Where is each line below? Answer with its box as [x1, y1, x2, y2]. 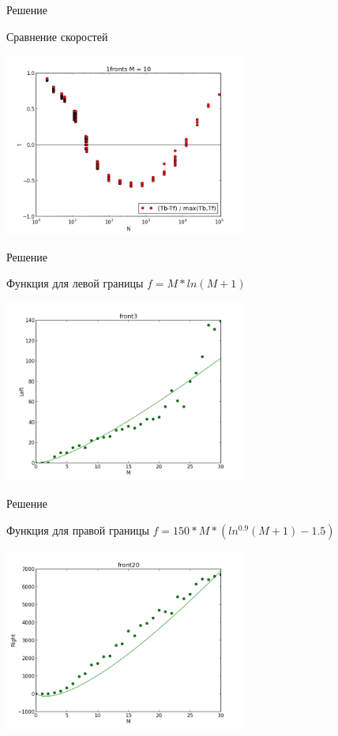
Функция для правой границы [6, 521, 149, 538]
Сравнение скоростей [6, 28, 108, 44]
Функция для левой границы [6, 275, 144, 291]
